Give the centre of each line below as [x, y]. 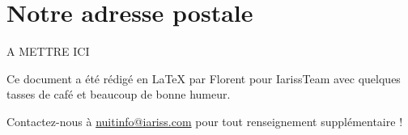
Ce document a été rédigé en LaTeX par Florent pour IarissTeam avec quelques [204, 78]
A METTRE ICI [48, 51]
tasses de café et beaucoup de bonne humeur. [119, 94]
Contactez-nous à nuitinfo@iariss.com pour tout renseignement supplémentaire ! [205, 121]
